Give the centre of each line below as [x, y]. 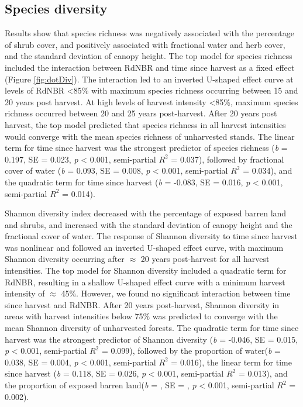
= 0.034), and [268, 170]
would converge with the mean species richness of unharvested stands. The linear [150, 136]
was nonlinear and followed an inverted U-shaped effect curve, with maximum [144, 247]
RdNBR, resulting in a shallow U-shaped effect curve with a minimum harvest [145, 282]
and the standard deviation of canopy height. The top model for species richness [149, 56]
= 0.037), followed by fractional [228, 159]
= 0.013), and [263, 373]
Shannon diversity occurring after [65, 259]
